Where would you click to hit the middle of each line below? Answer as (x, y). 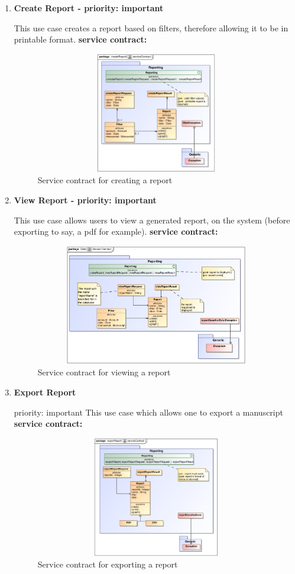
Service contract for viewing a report (104, 372)
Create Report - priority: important (89, 8)
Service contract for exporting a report (108, 564)
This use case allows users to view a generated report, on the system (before (152, 220)
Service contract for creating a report (105, 180)
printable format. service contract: (80, 39)
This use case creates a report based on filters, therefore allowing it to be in (151, 27)
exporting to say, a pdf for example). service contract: (116, 231)
